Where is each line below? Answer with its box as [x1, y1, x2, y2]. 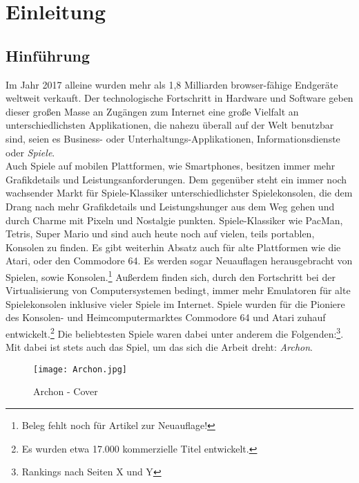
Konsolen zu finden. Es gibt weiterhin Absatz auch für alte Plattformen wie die [6, 239, 341, 254]
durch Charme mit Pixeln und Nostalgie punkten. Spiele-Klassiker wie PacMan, [6, 212, 343, 227]
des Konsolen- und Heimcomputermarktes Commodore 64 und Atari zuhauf [6, 310, 326, 325]
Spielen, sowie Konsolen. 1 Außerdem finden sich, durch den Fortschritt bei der [6, 267, 336, 284]
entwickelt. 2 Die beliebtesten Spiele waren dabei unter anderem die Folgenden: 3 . [6, 324, 344, 340]
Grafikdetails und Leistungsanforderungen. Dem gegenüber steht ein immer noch [6, 172, 347, 186]
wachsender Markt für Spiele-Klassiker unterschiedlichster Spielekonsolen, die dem [6, 185, 353, 200]
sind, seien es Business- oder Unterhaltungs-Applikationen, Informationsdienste [6, 131, 340, 145]
